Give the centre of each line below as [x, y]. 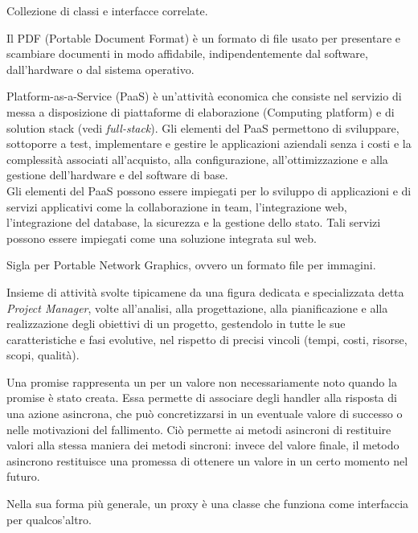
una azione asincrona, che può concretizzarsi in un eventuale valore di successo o [205, 414]
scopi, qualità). [43, 355]
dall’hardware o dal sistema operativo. [100, 69]
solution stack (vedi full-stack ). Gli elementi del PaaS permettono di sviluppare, [203, 127]
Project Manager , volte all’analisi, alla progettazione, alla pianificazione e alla [197, 307]
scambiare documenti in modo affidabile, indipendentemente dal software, [187, 53]
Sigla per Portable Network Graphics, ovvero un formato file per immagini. [191, 265]
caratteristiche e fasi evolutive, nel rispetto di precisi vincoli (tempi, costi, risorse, [207, 339]
